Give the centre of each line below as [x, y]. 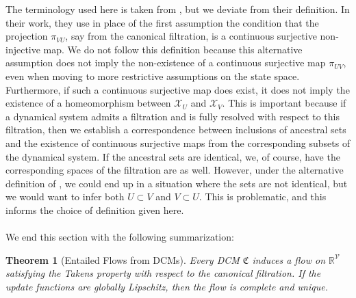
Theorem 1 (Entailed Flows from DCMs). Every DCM [123, 259]
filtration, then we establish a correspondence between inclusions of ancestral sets [176, 130]
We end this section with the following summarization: [120, 237]
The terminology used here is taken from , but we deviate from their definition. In [178, 9]
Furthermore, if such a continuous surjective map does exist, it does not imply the [178, 89]
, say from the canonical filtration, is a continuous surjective [191, 36]
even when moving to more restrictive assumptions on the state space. [153, 76]
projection [27, 36]
